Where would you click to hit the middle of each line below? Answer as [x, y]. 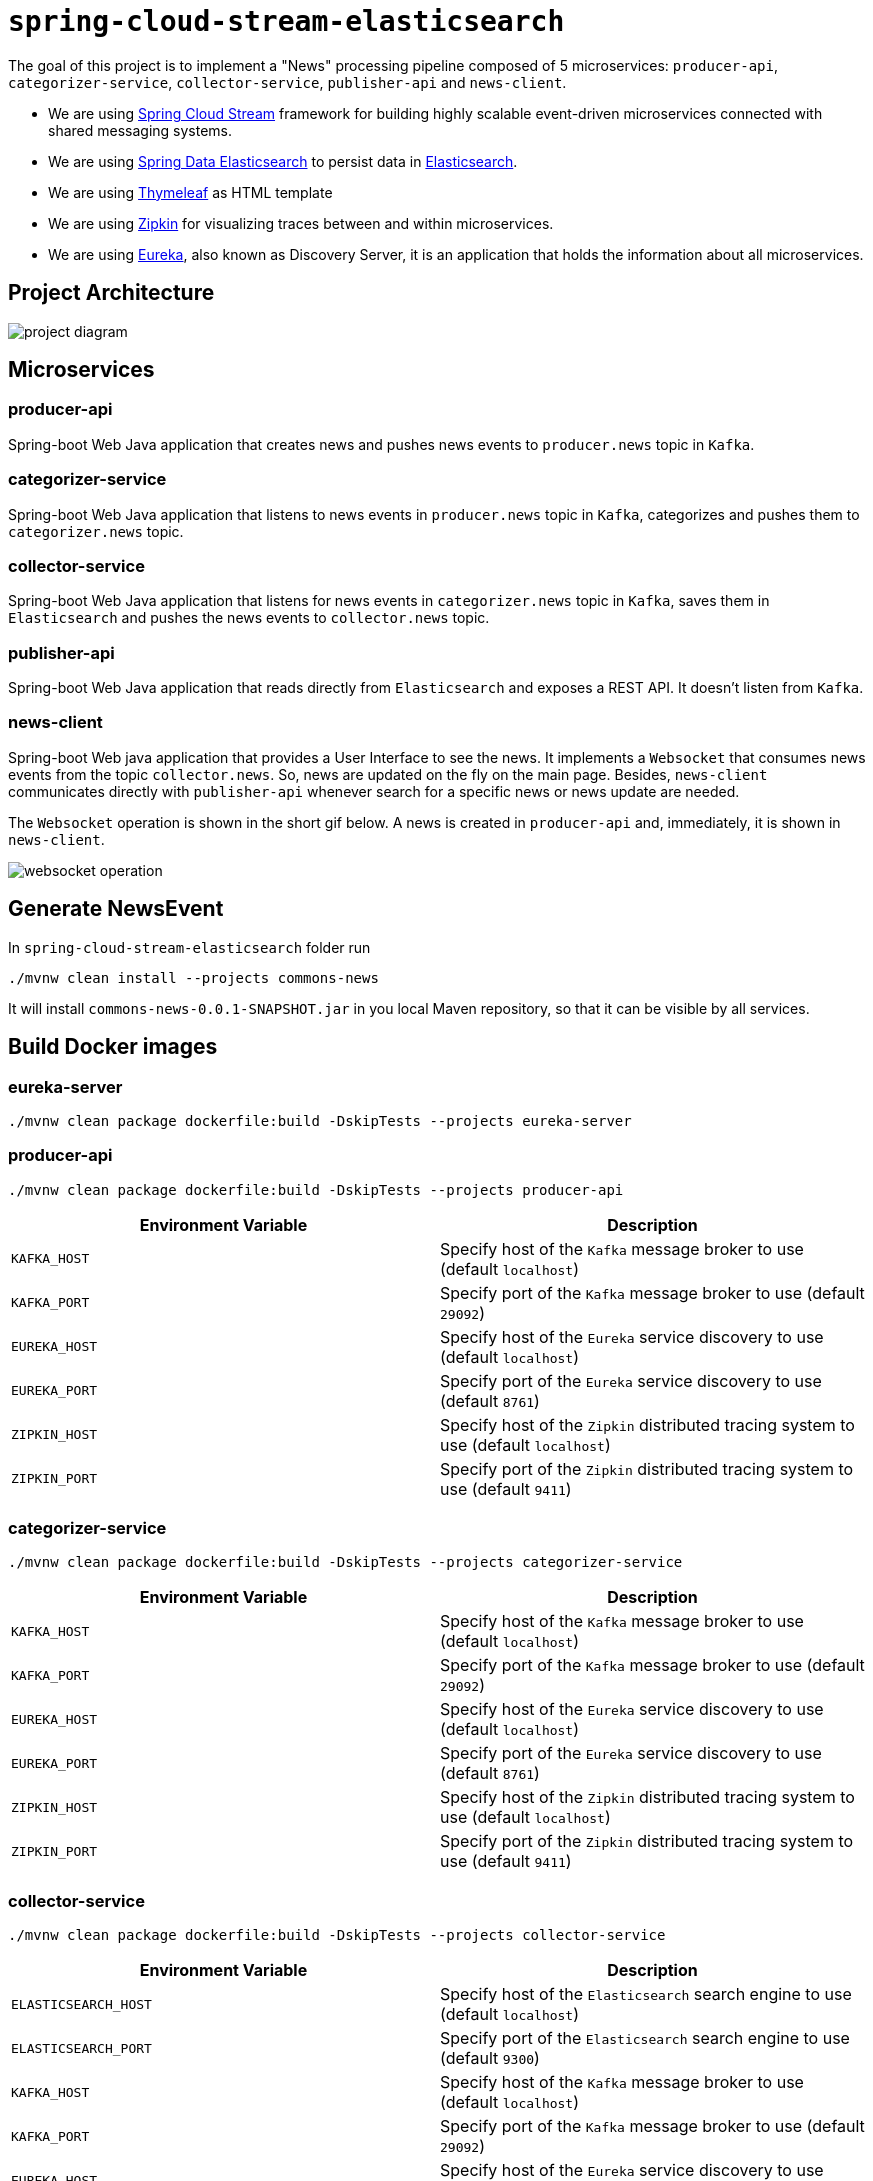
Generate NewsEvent [116, 909]
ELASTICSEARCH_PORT [81, 2048]
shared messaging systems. [140, 130]
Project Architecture [111, 293]
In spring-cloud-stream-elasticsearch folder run [189, 947]
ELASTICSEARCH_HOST [81, 2004]
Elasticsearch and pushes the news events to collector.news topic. [249, 618]
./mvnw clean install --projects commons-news [193, 977]
